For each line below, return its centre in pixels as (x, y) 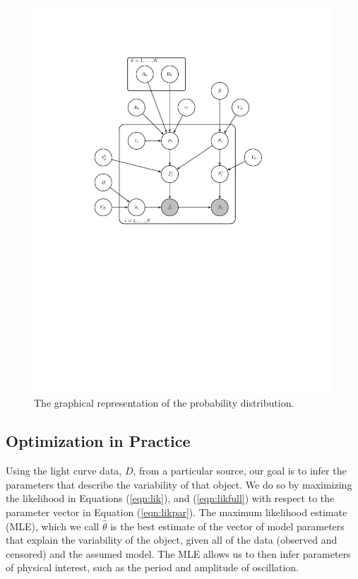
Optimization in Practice (98, 441)
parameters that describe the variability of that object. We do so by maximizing (179, 484)
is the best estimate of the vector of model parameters (227, 526)
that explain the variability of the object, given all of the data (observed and (172, 540)
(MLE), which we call (53, 526)
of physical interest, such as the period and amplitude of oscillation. (153, 567)
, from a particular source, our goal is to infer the (240, 471)
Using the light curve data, (64, 471)
